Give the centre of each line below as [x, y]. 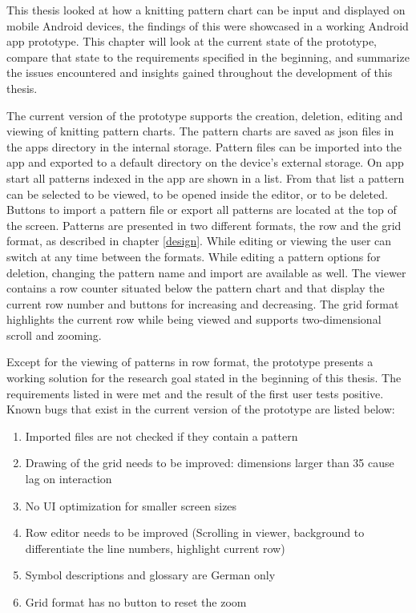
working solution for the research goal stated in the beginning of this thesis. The [204, 378]
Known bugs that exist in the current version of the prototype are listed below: [201, 409]
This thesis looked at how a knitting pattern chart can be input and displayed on [206, 10]
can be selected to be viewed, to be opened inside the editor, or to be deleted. [197, 194]
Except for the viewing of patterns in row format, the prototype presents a [190, 362]
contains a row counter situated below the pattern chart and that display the [196, 288]
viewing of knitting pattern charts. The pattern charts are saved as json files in [200, 131]
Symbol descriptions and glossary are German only [150, 575]
